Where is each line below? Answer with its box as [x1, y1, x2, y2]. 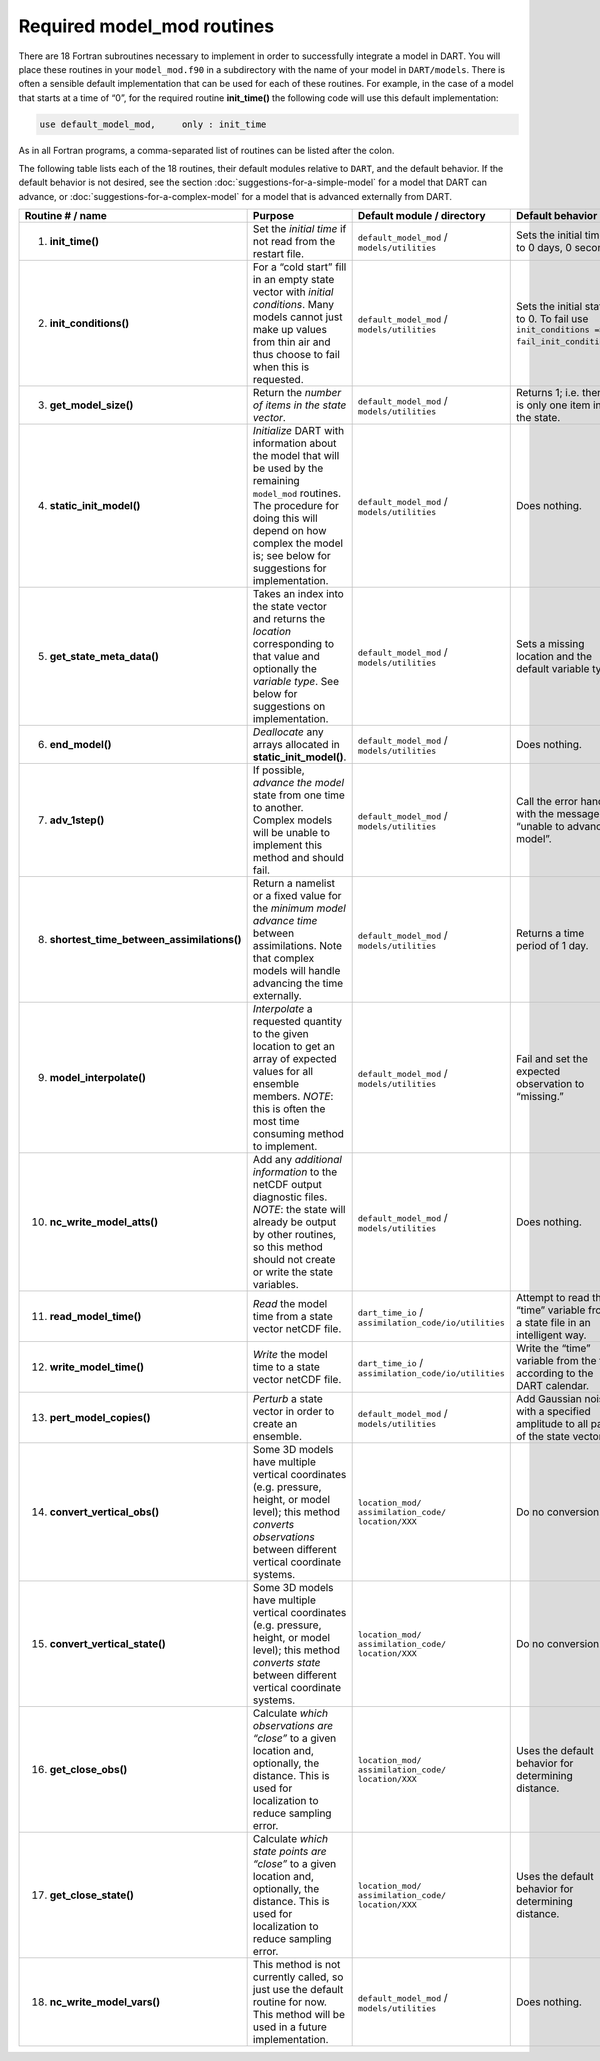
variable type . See [252, 675, 340, 689]
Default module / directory [357, 209, 486, 223]
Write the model [252, 1348, 329, 1362]
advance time [252, 914, 318, 928]
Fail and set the [515, 1052, 589, 1066]
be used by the [252, 461, 324, 475]
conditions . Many [252, 298, 335, 312]
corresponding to [252, 637, 335, 651]
